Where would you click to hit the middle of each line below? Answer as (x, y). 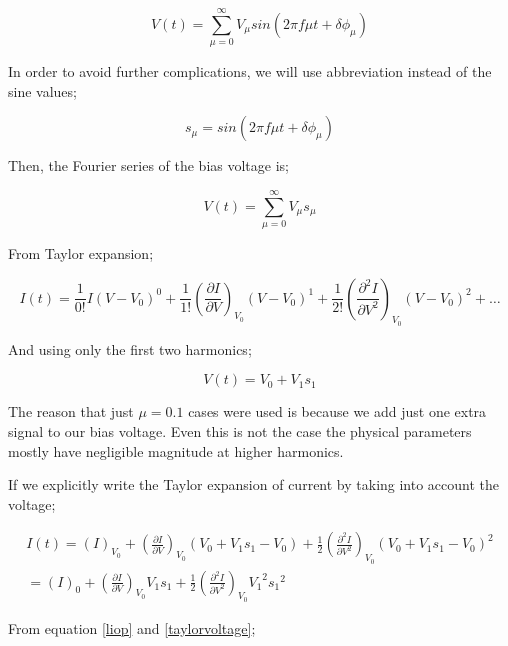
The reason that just (71, 411)
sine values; (42, 90)
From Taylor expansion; (81, 253)
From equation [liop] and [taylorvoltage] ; (132, 627)
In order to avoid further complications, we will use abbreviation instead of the (250, 71)
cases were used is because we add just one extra (337, 411)
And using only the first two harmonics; (130, 348)
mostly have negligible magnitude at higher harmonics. (176, 450)
